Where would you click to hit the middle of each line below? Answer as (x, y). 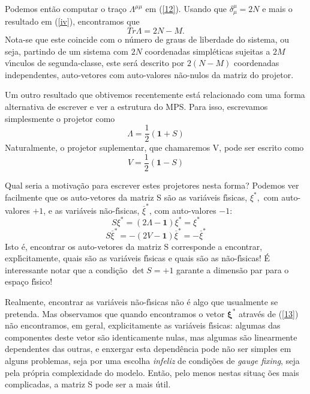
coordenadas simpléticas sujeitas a (207, 51)
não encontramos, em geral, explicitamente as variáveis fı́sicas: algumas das (143, 325)
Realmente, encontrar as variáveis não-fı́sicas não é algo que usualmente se (142, 302)
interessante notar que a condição (66, 269)
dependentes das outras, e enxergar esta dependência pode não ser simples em (148, 349)
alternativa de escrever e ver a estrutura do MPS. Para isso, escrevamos (136, 107)
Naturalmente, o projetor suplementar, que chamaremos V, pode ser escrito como (154, 147)
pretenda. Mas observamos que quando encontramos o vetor (115, 313)
